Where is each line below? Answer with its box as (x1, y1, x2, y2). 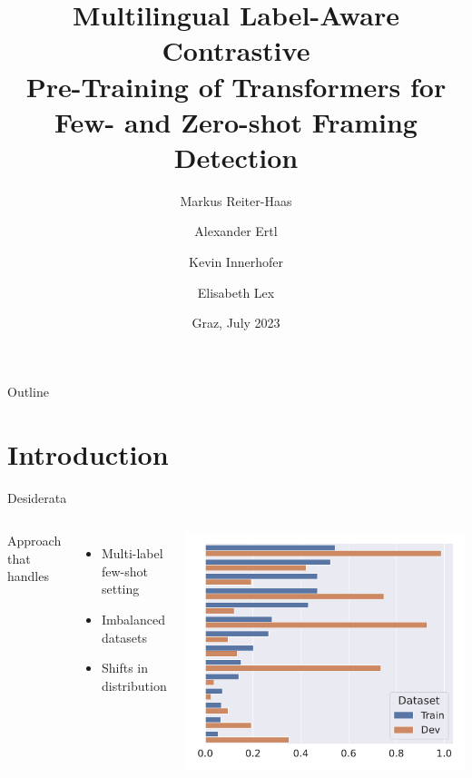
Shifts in (101, 658, 149, 677)
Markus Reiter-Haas (180, 191, 292, 210)
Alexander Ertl (194, 222, 278, 241)
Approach (7, 531, 62, 550)
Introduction (7, 435, 169, 472)
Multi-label (101, 544, 163, 563)
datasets (101, 627, 147, 646)
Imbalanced (101, 609, 165, 628)
